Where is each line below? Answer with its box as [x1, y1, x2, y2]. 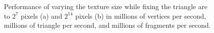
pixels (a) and [21, 11, 62, 21]
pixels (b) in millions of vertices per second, [75, 11, 206, 21]
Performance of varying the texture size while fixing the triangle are [4, 1, 208, 11]
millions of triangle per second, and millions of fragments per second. [4, 20, 211, 30]
